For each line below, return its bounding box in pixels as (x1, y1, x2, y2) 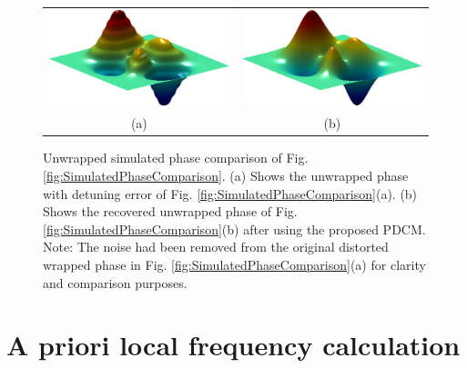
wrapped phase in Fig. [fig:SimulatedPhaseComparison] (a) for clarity (43, 254, 426, 274)
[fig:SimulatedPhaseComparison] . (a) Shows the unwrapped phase (43, 166, 409, 185)
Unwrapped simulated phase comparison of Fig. (43, 148, 309, 167)
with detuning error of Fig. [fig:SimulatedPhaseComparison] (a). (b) (43, 184, 418, 203)
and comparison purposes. (43, 273, 188, 292)
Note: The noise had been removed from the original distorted (43, 237, 389, 256)
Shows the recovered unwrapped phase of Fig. (43, 202, 298, 221)
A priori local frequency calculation (6, 326, 461, 363)
